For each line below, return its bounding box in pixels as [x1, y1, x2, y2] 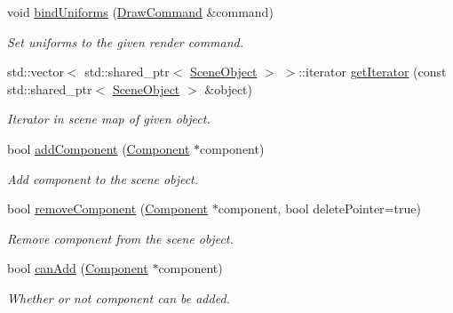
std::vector [7, 62, 64, 81]
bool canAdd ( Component [7, 259, 148, 277]
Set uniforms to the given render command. [7, 32, 244, 51]
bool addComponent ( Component [7, 139, 190, 157]
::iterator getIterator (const [298, 62, 447, 81]
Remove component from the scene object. [7, 229, 234, 247]
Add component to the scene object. [7, 169, 199, 188]
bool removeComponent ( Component [7, 199, 209, 218]
